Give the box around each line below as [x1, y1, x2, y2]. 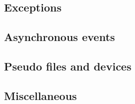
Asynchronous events [4, 29, 115, 44]
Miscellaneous [4, 87, 77, 103]
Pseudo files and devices [4, 58, 131, 73]
